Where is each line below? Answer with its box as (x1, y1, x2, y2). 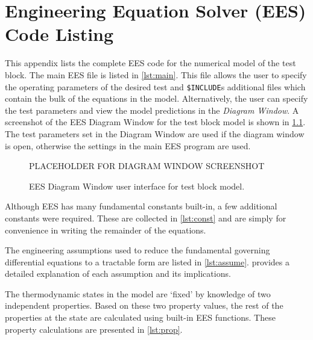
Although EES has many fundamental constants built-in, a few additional (5, 200, 277, 212)
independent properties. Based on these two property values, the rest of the (5, 299, 283, 312)
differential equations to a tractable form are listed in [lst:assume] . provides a (5, 255, 290, 268)
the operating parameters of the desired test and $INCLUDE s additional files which (5, 80, 306, 93)
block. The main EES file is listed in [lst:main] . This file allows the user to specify (5, 68, 307, 81)
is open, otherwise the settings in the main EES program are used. (5, 139, 251, 152)
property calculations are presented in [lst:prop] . (5, 323, 183, 335)
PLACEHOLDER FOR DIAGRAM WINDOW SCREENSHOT (29, 159, 265, 172)
